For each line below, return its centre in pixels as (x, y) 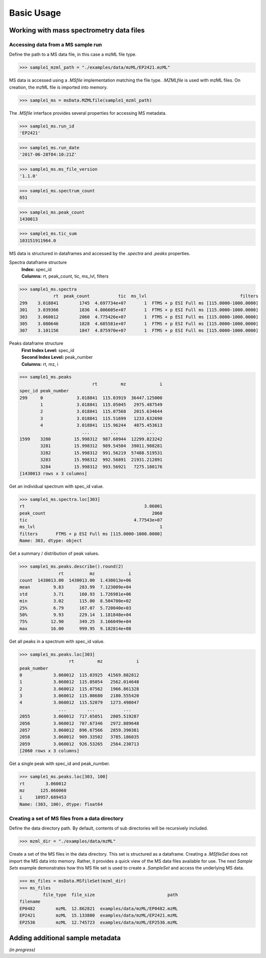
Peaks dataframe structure (36, 343)
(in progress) (22, 950)
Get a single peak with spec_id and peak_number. (60, 764)
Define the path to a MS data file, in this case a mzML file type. (73, 55)
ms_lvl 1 (91, 527)
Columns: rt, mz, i (40, 364)
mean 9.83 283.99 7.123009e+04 (75, 587)
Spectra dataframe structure (38, 262)
